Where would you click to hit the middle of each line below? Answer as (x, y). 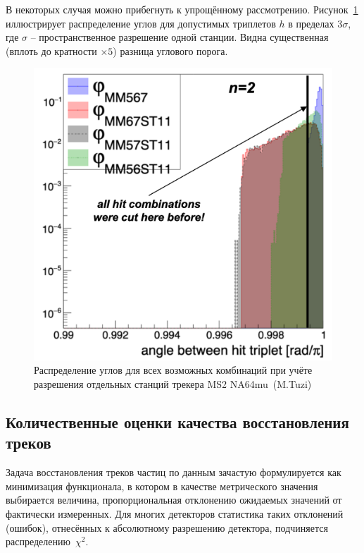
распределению (38, 541)
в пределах (311, 23)
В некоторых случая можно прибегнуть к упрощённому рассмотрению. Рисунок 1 (182, 9)
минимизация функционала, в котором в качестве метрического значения (162, 486)
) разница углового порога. (170, 50)
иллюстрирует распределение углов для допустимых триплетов (141, 23)
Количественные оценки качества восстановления (177, 422)
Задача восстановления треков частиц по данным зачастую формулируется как (174, 472)
